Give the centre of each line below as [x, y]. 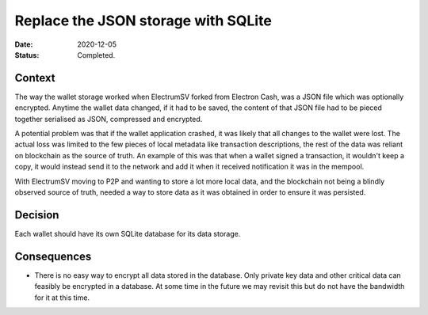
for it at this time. [62, 298]
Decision [37, 215]
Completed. [96, 55]
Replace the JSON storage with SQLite [143, 21]
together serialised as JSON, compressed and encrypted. [109, 119]
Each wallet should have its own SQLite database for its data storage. [128, 233]
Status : [27, 55]
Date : [24, 44]
